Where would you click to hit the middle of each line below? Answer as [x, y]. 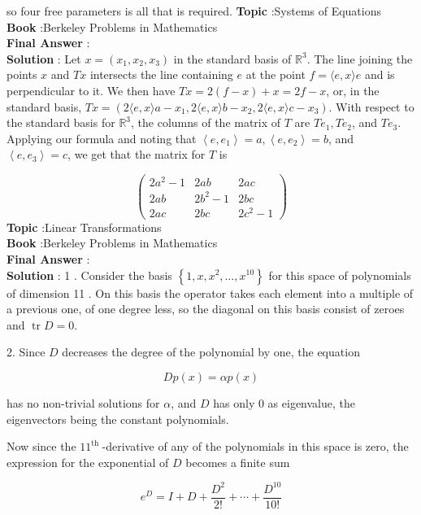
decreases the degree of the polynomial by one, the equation [211, 352]
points [22, 74]
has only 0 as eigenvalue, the [284, 402]
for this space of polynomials [340, 275]
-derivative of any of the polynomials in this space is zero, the [255, 446]
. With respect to [371, 106]
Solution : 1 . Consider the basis [89, 275]
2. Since [26, 352]
